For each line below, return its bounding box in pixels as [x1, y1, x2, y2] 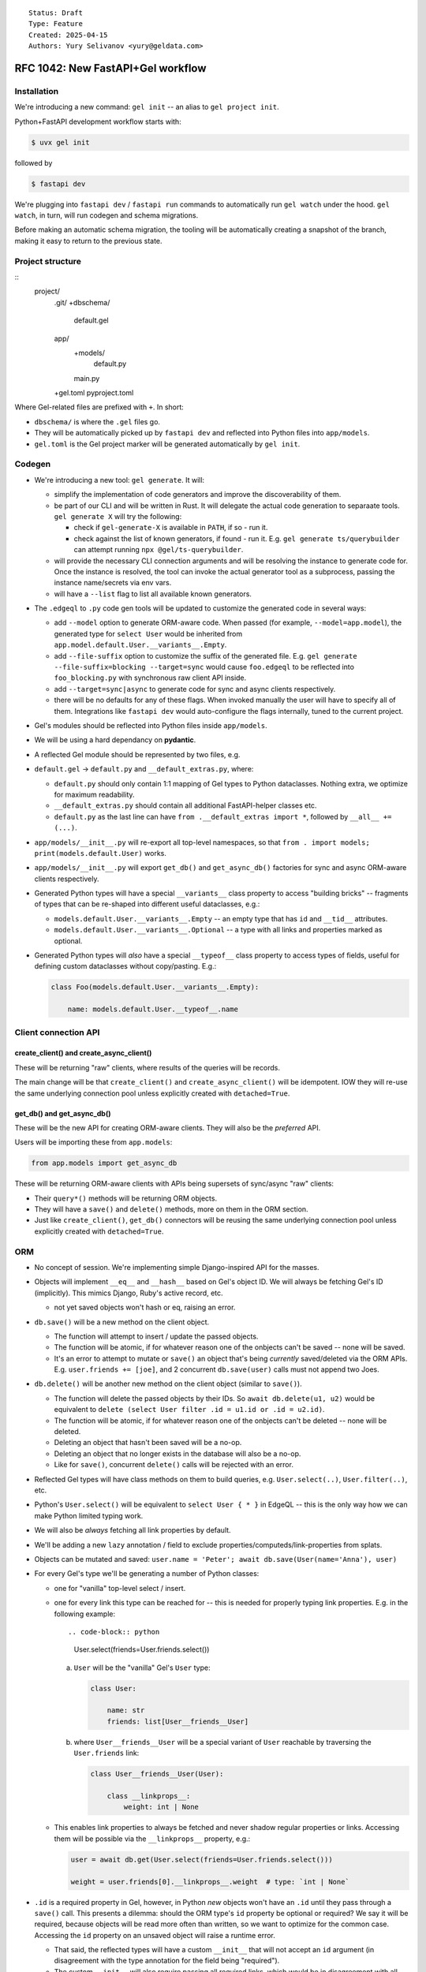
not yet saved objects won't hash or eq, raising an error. [54, 1302, 236, 1313]
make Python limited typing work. [34, 1511, 144, 1520]
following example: [54, 1609, 116, 1619]
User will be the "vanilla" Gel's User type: [73, 1663, 211, 1672]
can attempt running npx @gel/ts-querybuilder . [73, 545, 244, 555]
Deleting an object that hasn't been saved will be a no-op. [54, 1438, 242, 1447]
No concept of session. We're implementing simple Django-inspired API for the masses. [34, 1262, 319, 1272]
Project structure [14, 256, 82, 267]
